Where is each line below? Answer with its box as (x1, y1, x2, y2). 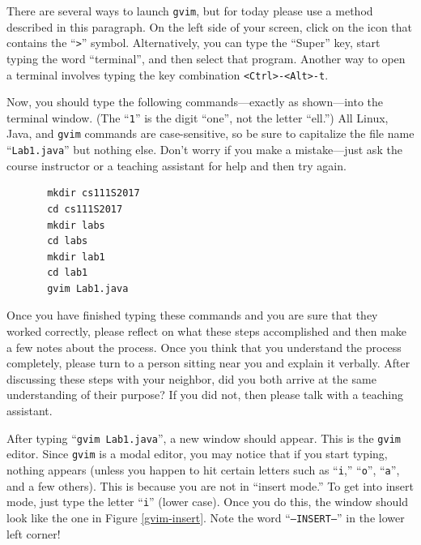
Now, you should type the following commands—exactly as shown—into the (6, 93, 384, 110)
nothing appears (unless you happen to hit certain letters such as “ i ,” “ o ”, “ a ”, (6, 461, 400, 478)
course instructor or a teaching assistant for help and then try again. (6, 157, 347, 174)
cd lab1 (47, 267, 88, 279)
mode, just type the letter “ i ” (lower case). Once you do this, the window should (6, 493, 408, 510)
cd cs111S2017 (47, 203, 123, 215)
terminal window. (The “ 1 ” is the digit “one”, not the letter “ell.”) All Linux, (6, 109, 389, 126)
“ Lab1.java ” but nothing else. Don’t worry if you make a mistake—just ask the (6, 141, 402, 158)
